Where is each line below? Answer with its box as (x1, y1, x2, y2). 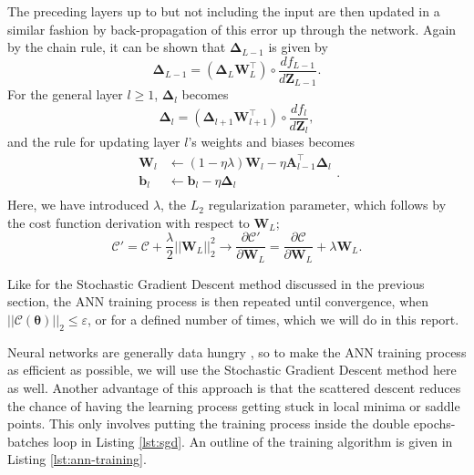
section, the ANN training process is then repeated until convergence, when (7, 292, 429, 311)
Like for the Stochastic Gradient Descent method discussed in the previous (7, 274, 425, 293)
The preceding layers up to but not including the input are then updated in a (7, 2, 440, 20)
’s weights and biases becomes (188, 132, 355, 151)
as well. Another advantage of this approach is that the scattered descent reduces (7, 377, 461, 397)
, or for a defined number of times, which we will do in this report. (88, 309, 459, 328)
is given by (268, 37, 328, 57)
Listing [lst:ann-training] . (7, 449, 147, 469)
